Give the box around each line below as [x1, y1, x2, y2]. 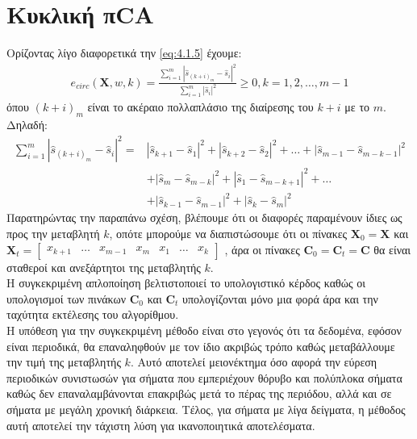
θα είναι [373, 240, 411, 257]
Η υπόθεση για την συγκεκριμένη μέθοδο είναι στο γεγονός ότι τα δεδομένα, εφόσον [6, 321, 402, 338]
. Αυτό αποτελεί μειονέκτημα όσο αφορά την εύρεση [130, 353, 377, 370]
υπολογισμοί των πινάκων [6, 290, 127, 307]
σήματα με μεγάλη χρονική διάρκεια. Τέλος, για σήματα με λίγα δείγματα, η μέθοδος [6, 400, 406, 417]
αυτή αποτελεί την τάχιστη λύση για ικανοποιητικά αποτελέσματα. [6, 416, 315, 433]
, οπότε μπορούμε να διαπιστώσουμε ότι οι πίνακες [109, 224, 348, 241]
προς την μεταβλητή [6, 224, 100, 241]
